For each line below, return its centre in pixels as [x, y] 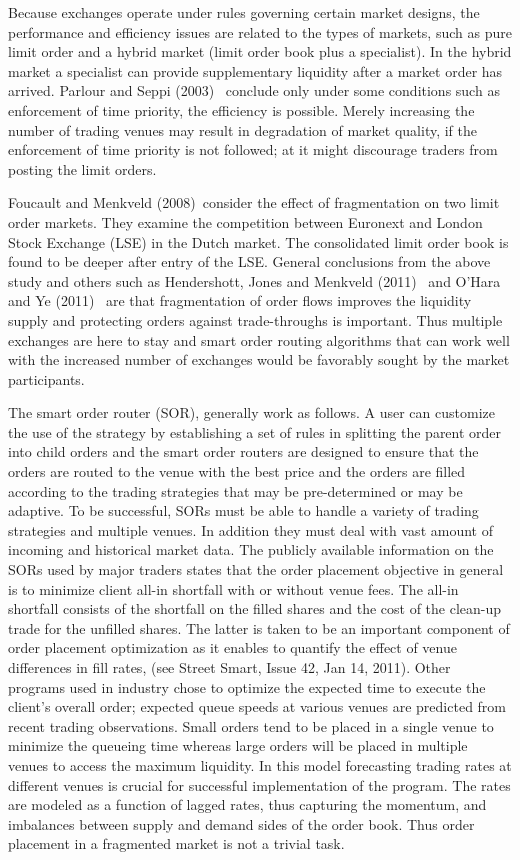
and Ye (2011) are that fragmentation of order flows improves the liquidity [240, 300]
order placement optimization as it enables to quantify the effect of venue [232, 647]
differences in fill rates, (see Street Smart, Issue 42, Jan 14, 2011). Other [229, 667]
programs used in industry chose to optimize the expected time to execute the [247, 686]
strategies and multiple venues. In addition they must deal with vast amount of [250, 529]
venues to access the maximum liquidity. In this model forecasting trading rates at [260, 764]
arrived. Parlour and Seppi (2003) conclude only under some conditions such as [254, 90]
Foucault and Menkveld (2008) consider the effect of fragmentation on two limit [254, 202]
